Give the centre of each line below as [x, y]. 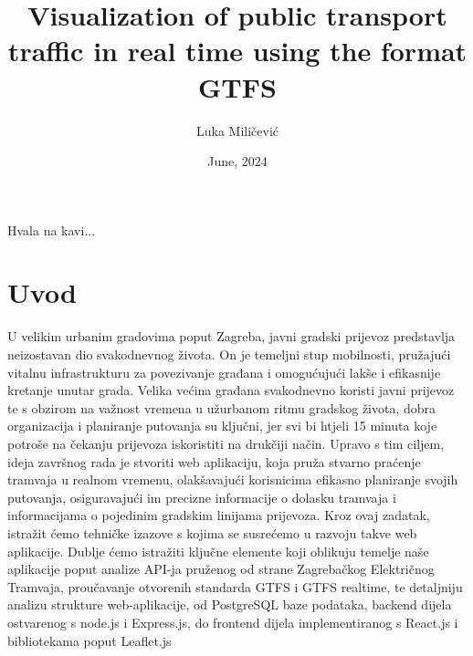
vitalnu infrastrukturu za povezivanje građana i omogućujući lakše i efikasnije [224, 372]
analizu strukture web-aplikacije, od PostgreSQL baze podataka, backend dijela [230, 604]
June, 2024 [237, 161]
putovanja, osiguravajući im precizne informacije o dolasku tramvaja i [202, 497]
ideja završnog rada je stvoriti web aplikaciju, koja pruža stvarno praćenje [214, 461]
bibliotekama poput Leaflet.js [89, 640]
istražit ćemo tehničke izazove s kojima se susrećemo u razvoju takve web [212, 532]
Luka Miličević [237, 130]
